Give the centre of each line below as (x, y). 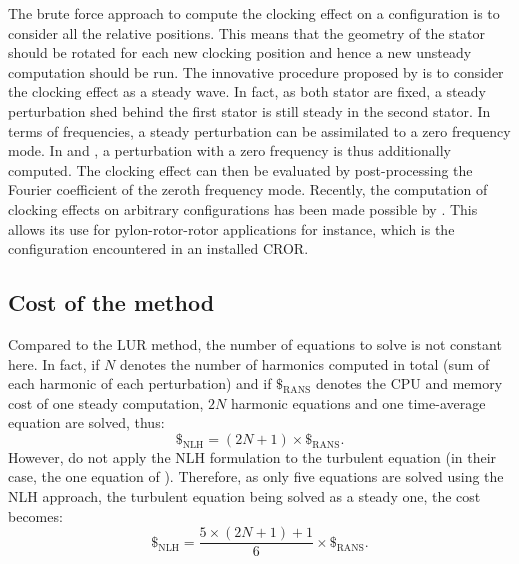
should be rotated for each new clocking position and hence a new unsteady (240, 52)
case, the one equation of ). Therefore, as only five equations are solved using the (256, 476)
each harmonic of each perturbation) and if (140, 383)
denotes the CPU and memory (409, 383)
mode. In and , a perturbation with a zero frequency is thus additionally (229, 150)
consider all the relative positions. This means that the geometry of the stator (246, 32)
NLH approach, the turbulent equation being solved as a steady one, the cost (244, 496)
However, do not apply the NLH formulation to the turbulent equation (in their (252, 456)
